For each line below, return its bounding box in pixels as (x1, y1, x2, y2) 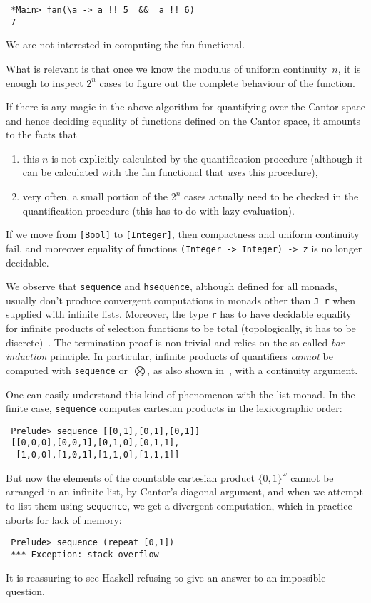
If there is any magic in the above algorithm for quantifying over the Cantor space (6, 99, 365, 114)
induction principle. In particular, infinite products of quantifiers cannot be (6, 349, 333, 364)
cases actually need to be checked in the (183, 189, 359, 204)
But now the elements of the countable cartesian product (6, 470, 255, 485)
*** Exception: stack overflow (11, 549, 159, 560)
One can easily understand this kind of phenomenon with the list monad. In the (6, 386, 355, 401)
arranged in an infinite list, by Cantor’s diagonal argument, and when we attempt (6, 484, 363, 499)
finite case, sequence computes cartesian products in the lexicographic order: (6, 401, 342, 416)
